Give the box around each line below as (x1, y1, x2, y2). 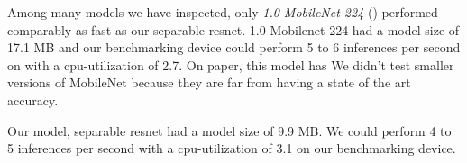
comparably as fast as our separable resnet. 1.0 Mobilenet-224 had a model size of (7, 20, 460, 39)
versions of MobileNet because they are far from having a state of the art (7, 73, 411, 92)
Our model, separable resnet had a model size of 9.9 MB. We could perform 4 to (7, 121, 452, 140)
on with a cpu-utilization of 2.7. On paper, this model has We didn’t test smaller (7, 55, 454, 74)
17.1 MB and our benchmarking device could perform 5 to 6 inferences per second (7, 38, 461, 57)
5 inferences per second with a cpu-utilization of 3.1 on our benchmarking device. (7, 139, 456, 158)
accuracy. (7, 90, 59, 109)
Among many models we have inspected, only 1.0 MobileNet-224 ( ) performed (7, 3, 438, 21)
